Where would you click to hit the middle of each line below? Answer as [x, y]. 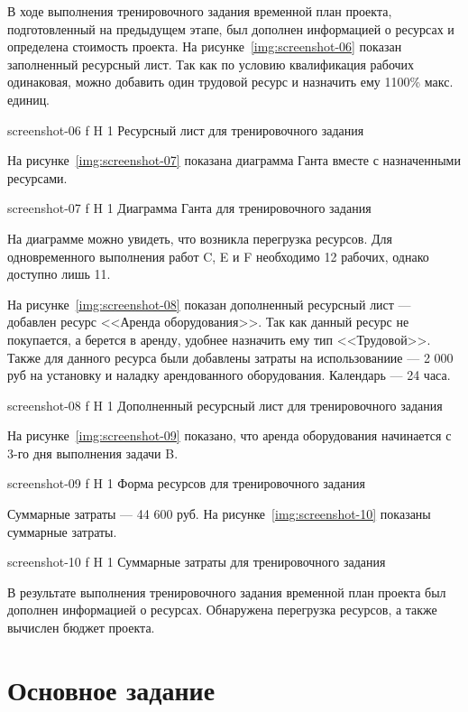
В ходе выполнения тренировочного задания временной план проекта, [200, 11]
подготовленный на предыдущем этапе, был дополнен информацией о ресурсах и [231, 28]
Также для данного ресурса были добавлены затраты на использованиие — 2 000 [230, 357]
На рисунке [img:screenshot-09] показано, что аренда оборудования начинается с [229, 435]
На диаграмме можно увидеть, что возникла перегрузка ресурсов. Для [200, 238]
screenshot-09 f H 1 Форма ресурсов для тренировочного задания [186, 483]
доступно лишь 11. [59, 274]
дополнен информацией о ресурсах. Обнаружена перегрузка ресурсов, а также [222, 610]
